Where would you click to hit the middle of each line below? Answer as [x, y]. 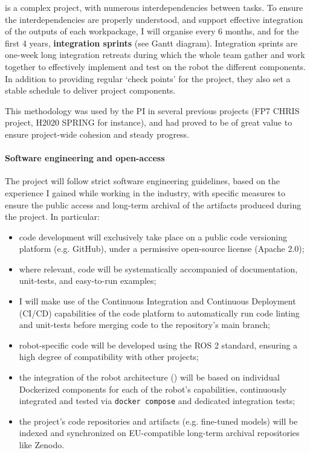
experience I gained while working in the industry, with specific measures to [145, 192]
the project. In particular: [52, 217]
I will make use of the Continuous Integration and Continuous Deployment [157, 301]
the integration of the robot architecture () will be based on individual [149, 377]
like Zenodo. [42, 445]
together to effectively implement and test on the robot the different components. [156, 66]
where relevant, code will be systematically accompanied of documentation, [158, 268]
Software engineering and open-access [85, 158]
